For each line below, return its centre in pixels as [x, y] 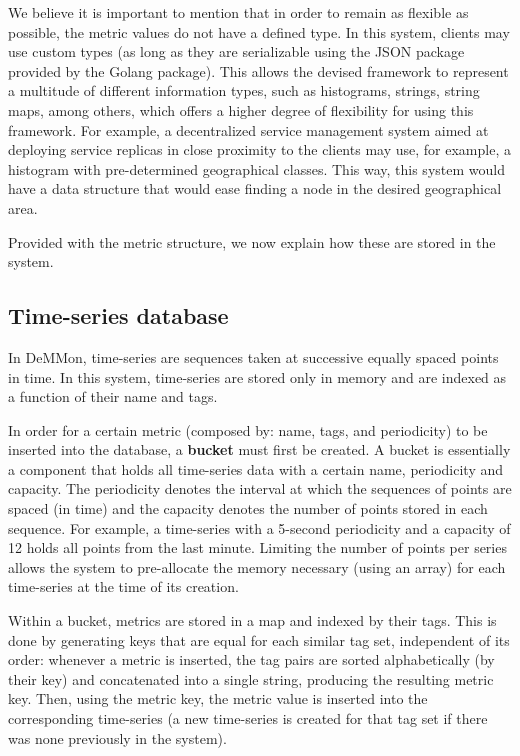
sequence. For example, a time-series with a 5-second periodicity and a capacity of [259, 527]
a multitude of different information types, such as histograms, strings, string [244, 90]
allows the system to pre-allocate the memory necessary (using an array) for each [257, 566]
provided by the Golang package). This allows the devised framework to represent [258, 70]
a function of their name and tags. [113, 396]
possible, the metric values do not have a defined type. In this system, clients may [259, 31]
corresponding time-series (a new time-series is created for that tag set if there [248, 718]
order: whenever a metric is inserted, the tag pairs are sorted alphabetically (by [251, 659]
